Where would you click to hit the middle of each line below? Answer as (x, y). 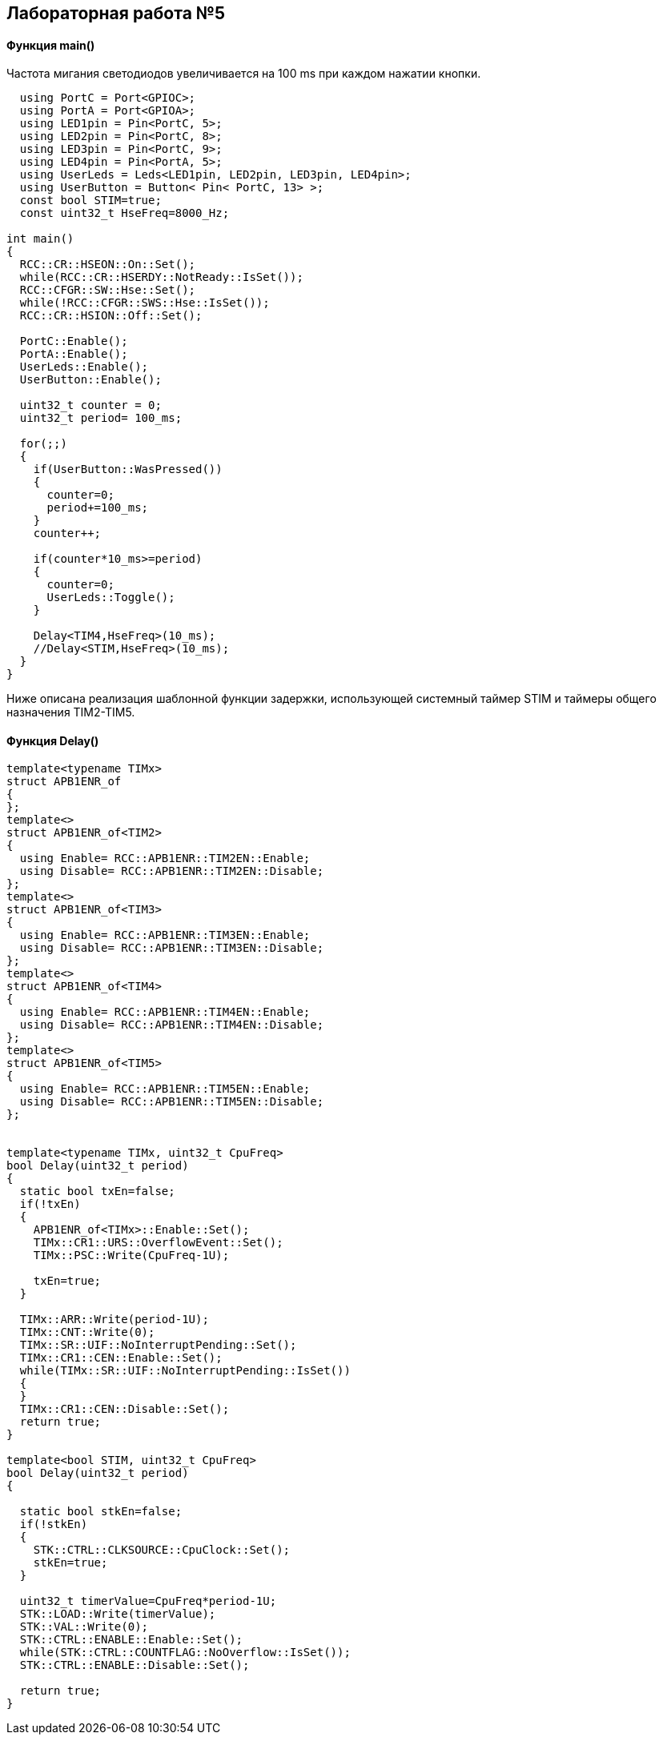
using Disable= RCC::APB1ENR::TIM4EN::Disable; (172, 1025)
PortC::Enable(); (74, 341)
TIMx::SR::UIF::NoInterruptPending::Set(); (158, 1345)
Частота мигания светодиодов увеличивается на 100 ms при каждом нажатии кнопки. (244, 74)
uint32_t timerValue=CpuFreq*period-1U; (148, 1601)
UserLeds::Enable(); (84, 367)
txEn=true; (67, 1281)
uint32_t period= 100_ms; (101, 418)
